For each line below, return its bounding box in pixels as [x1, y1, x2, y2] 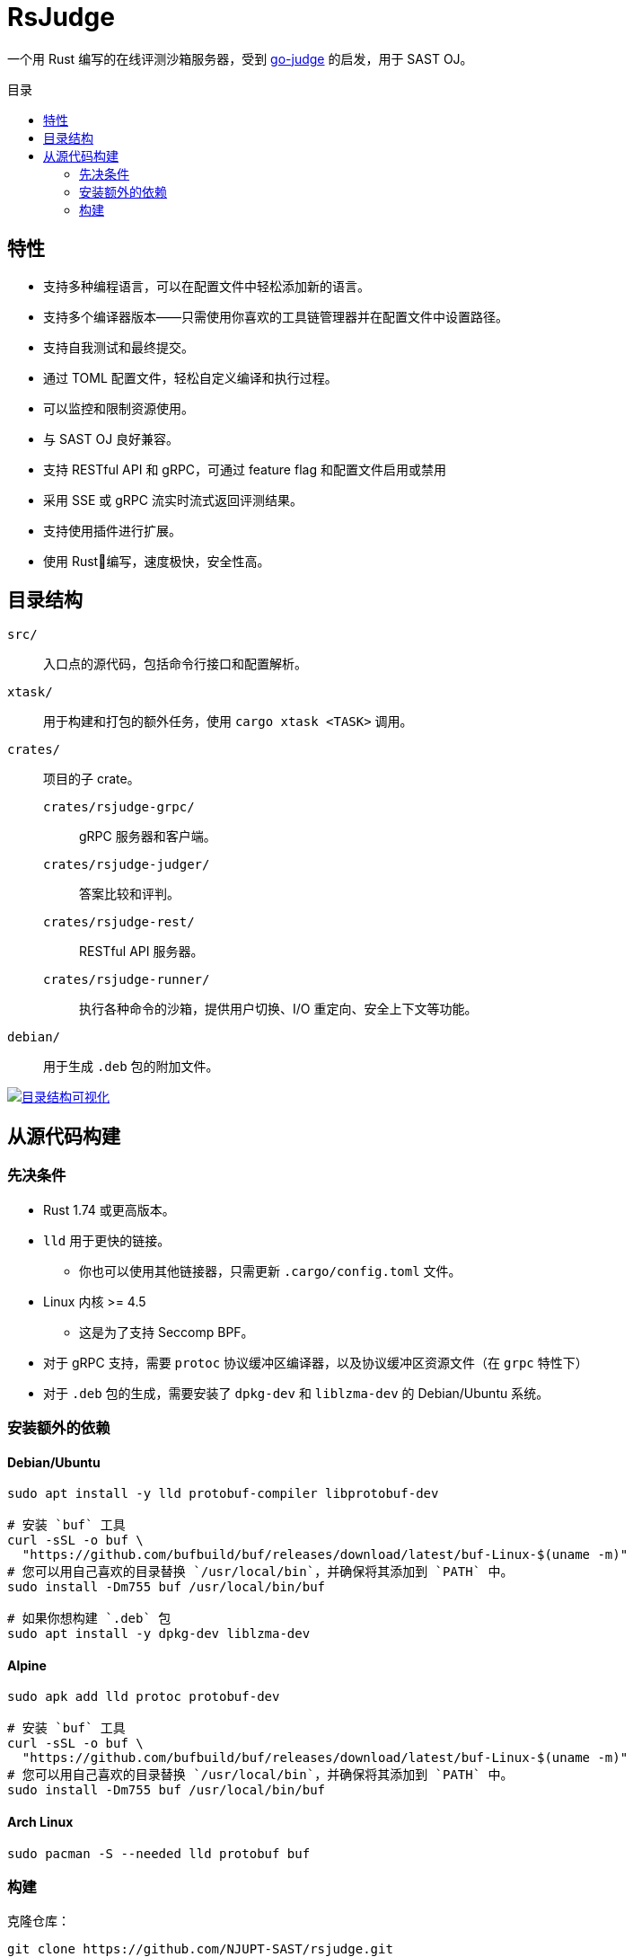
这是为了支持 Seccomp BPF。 [79, 1324, 254, 1340]
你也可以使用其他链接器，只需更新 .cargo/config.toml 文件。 [79, 1262, 462, 1279]
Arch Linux [7, 1814, 74, 1830]
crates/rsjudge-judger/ [43, 857, 210, 872]
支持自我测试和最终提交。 [43, 339, 194, 355]
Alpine [7, 1657, 47, 1673]
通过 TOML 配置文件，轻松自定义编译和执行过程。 [43, 369, 338, 385]
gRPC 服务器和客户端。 [79, 828, 216, 845]
